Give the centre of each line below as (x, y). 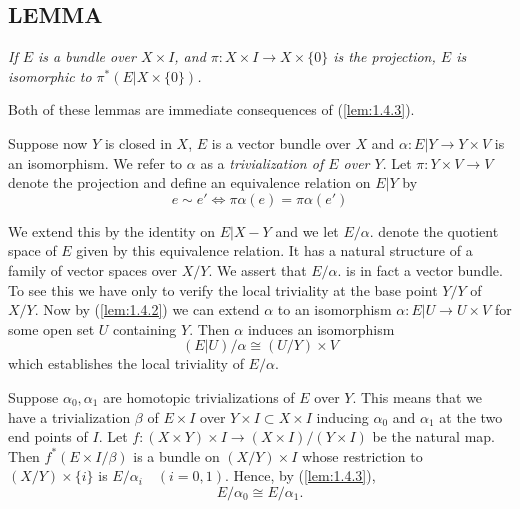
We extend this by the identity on (111, 230)
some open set (51, 328)
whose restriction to (362, 455)
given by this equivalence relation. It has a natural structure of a (274, 250)
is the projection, (384, 56)
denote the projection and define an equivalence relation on (189, 182)
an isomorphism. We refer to (95, 162)
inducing (342, 416)
